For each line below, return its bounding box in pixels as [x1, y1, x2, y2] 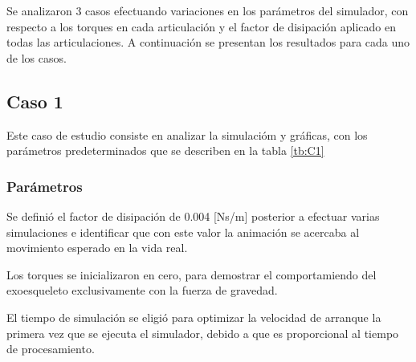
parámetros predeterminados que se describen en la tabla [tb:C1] [6, 142, 324, 159]
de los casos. [6, 49, 67, 66]
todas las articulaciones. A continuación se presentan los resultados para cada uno [6, 34, 410, 51]
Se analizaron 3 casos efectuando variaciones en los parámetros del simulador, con [6, 2, 409, 18]
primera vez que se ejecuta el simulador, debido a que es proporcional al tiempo [6, 324, 399, 341]
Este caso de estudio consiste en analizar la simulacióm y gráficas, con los [6, 126, 368, 143]
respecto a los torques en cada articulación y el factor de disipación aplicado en [6, 18, 396, 35]
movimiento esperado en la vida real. [6, 239, 188, 256]
